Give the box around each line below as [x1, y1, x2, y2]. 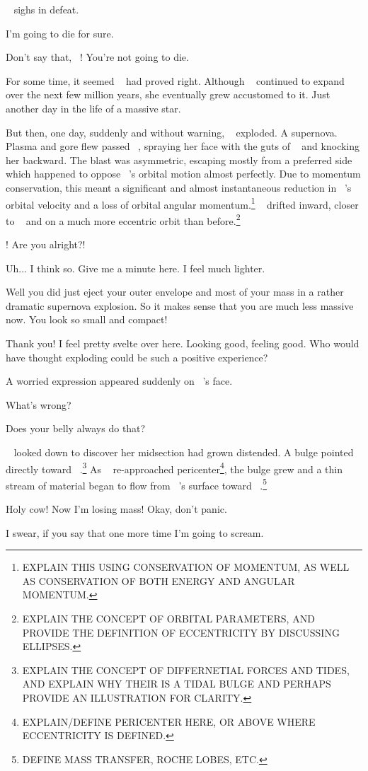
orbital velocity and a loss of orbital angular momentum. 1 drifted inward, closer [6, 195, 359, 211]
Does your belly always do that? [6, 421, 146, 436]
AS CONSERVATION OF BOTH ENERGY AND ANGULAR [22, 573, 295, 588]
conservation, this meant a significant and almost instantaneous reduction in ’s [6, 180, 352, 195]
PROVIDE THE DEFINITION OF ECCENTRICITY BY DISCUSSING [22, 625, 340, 639]
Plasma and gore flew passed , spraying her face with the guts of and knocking [6, 139, 360, 153]
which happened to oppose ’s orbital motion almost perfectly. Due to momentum [6, 166, 361, 181]
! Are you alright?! [6, 237, 86, 252]
